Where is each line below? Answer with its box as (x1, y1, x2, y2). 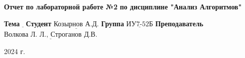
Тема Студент (4, 18, 52, 28)
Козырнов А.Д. (53, 20, 99, 28)
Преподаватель (155, 18, 204, 28)
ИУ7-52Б (126, 20, 153, 28)
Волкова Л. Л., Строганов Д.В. (4, 31, 98, 38)
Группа (101, 18, 124, 28)
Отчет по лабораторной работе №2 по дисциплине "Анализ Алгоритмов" (4, 1, 242, 11)
